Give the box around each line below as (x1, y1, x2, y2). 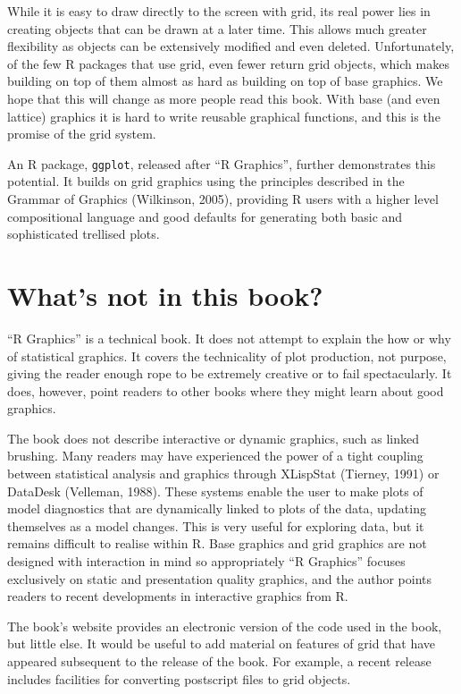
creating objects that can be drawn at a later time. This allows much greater (7, 19, 427, 38)
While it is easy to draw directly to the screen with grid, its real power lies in (7, 2, 431, 20)
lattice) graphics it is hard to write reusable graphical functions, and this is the (7, 106, 440, 125)
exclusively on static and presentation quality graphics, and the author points (7, 569, 432, 588)
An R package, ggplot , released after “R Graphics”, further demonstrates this (7, 154, 436, 173)
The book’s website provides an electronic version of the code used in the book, (7, 616, 442, 635)
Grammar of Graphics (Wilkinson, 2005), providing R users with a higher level (7, 190, 439, 207)
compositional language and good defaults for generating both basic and (7, 207, 403, 225)
